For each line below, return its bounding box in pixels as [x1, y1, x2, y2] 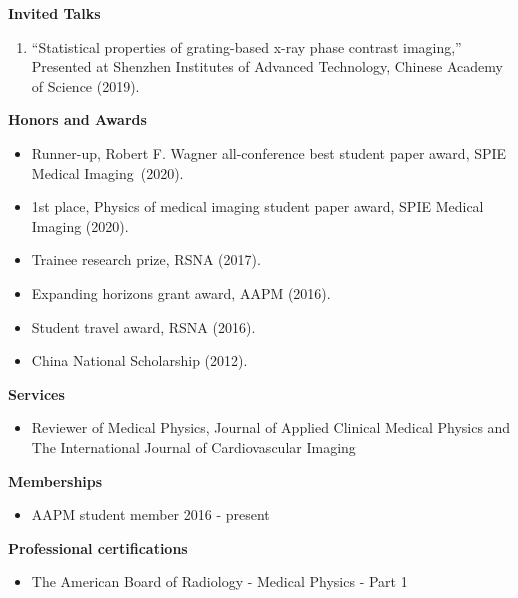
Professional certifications [8, 537, 188, 558]
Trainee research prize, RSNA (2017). [31, 249, 261, 270]
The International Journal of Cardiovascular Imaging [31, 436, 356, 457]
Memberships [8, 470, 103, 491]
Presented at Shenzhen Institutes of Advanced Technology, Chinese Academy [31, 56, 503, 77]
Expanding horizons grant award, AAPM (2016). [31, 282, 331, 303]
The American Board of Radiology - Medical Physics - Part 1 [31, 571, 408, 592]
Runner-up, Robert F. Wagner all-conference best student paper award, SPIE [31, 142, 507, 163]
